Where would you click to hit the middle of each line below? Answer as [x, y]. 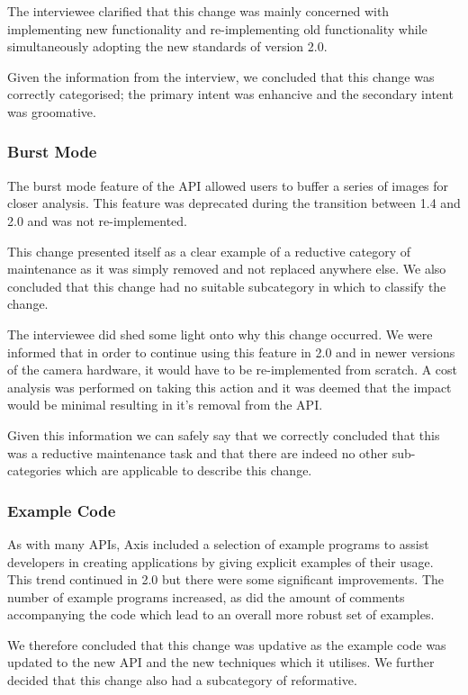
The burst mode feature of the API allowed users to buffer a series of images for [228, 185]
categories [34, 470]
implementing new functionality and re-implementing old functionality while [217, 28]
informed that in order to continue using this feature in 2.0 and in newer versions [231, 352]
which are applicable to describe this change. [189, 470]
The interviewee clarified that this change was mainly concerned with [198, 11]
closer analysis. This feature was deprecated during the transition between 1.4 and [234, 203]
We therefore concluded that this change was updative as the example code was [227, 644]
